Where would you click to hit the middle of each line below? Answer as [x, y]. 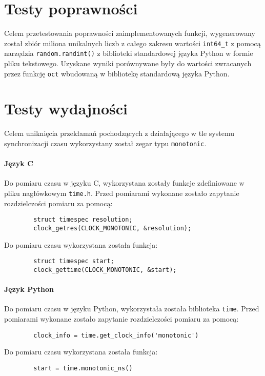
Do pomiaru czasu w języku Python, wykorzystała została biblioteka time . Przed [132, 309]
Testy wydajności [66, 108]
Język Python [29, 289]
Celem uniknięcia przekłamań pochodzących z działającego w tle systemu [119, 133]
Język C [19, 163]
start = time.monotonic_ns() [83, 368]
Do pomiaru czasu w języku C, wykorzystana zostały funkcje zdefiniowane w [124, 183]
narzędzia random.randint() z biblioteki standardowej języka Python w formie [129, 53]
